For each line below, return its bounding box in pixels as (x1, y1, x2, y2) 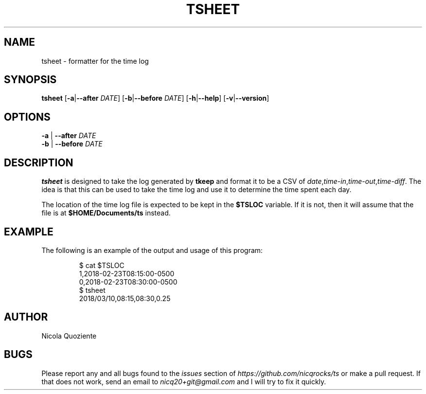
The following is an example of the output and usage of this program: (41, 246, 263, 254)
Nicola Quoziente (41, 331, 97, 340)
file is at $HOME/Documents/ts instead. (41, 209, 171, 217)
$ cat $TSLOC (79, 261, 124, 269)
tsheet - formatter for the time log (41, 56, 149, 65)
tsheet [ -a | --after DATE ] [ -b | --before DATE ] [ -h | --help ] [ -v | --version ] (41, 94, 269, 103)
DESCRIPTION (4, 156, 73, 169)
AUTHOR (4, 311, 48, 323)
